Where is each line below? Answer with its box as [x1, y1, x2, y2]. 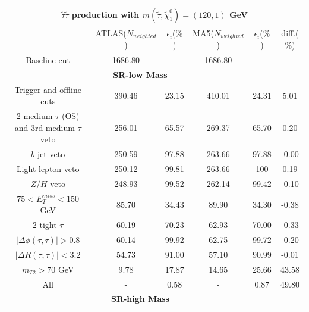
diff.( [281, 27, 299, 39]
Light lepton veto [16, 163, 80, 175]
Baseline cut [26, 54, 70, 66]
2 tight [32, 219, 57, 231]
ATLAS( [95, 26, 127, 39]
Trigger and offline [14, 83, 81, 95]
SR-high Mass [111, 292, 169, 305]
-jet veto [34, 148, 65, 160]
